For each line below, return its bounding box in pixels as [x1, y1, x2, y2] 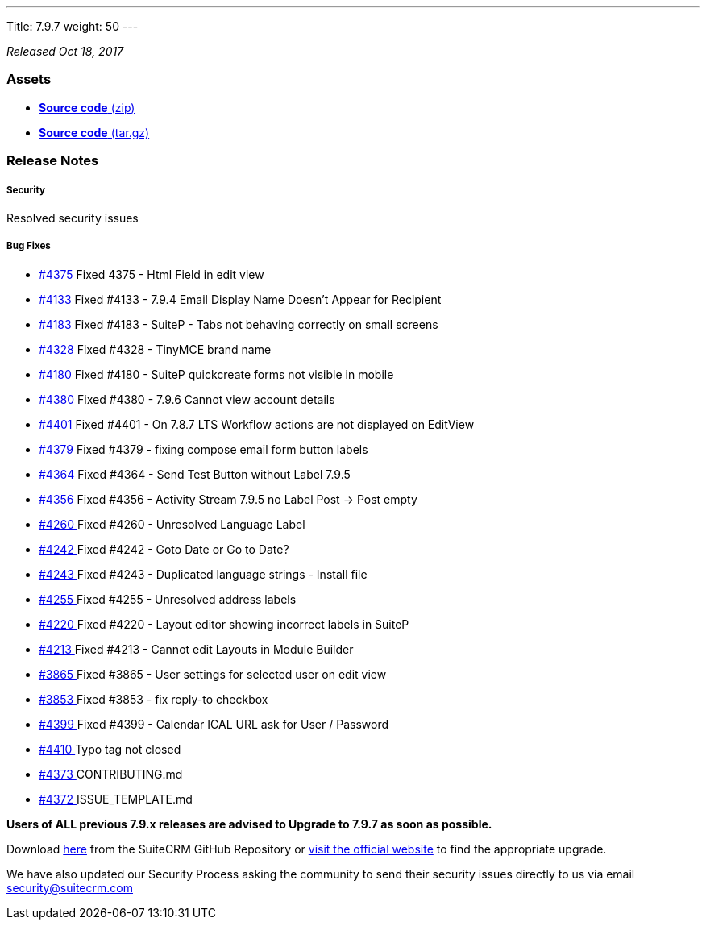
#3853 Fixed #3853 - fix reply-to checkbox [39, 691, 268, 706]
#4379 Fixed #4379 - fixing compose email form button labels [39, 442, 368, 456]
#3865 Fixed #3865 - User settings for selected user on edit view [39, 666, 387, 681]
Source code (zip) [39, 100, 135, 114]
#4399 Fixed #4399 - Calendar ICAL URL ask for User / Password [39, 716, 389, 731]
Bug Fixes [6, 240, 51, 252]
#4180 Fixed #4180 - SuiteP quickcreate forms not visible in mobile [39, 367, 394, 381]
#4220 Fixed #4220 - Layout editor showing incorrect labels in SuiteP [39, 617, 409, 631]
